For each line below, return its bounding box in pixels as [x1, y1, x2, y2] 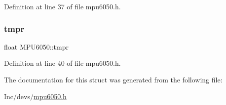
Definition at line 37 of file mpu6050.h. [4, 1, 121, 11]
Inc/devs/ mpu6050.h [4, 91, 67, 101]
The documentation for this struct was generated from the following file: [4, 75, 223, 84]
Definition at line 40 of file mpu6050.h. [4, 58, 121, 68]
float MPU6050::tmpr [4, 41, 69, 52]
